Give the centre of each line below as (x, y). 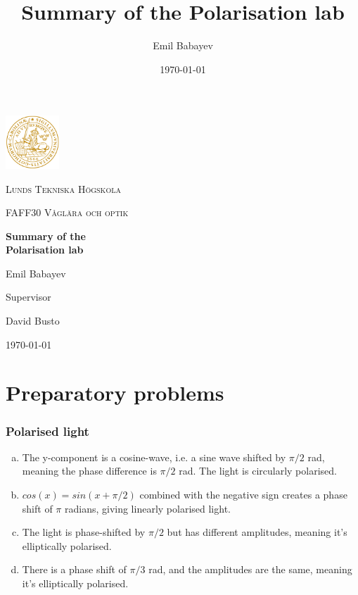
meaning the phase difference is (89, 471)
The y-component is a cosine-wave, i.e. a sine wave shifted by (154, 457)
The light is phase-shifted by (84, 532)
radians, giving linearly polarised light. (147, 508)
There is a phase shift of (74, 569)
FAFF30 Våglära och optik (67, 212)
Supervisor (28, 297)
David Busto (33, 321)
